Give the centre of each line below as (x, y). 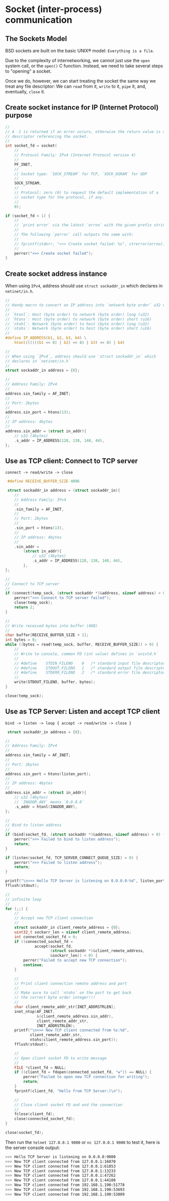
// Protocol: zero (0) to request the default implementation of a (86, 193)
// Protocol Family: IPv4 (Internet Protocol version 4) (75, 155)
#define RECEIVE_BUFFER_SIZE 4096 (44, 482)
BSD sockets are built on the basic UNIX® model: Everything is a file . (80, 51)
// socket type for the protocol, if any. (59, 197)
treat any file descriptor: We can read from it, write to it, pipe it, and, (76, 86)
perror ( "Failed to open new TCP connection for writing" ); (87, 1077)
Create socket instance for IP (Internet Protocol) (82, 108)
